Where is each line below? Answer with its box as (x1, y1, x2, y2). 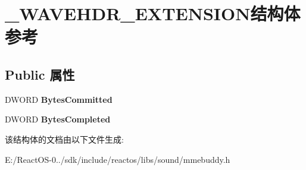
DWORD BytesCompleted (5, 113, 111, 125)
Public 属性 (5, 65, 75, 83)
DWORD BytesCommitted (5, 93, 113, 105)
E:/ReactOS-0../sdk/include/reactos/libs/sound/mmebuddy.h (5, 153, 230, 165)
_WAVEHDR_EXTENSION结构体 (5, 1, 301, 26)
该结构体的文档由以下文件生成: (5, 133, 124, 145)
